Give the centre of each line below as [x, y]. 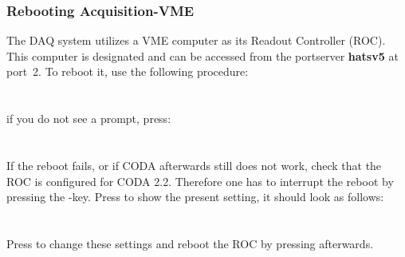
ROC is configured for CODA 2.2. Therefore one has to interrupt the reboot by [200, 181]
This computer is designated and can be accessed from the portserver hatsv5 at [202, 55]
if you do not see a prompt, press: [89, 119]
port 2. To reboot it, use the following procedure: [128, 71]
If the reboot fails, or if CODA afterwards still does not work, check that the [194, 165]
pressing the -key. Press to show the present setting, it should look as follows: [195, 197]
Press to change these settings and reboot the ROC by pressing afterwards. [190, 243]
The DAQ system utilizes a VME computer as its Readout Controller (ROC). [196, 40]
